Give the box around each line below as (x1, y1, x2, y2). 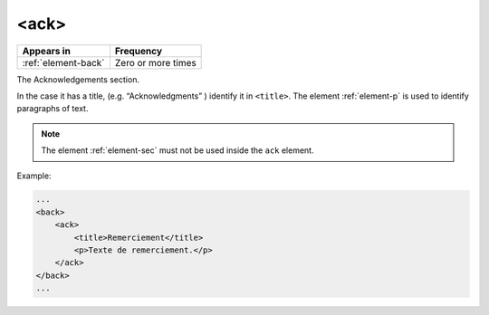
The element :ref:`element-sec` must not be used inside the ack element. (41, 145, 314, 156)
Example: (16, 170, 52, 181)
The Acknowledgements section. (16, 73, 140, 85)
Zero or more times (114, 56, 197, 69)
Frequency (114, 44, 163, 57)
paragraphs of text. (16, 103, 89, 114)
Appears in (22, 44, 72, 57)
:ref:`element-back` (22, 56, 105, 69)
